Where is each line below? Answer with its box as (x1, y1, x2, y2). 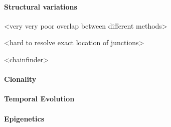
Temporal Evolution (4, 93, 75, 104)
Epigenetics (4, 113, 44, 123)
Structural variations (4, 1, 77, 12)
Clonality (4, 74, 37, 84)
